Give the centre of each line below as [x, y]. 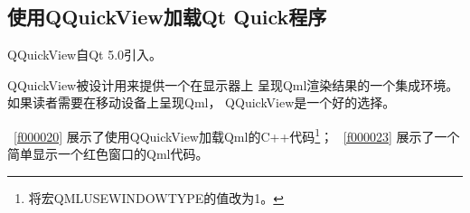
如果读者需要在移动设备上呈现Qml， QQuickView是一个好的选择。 [202, 102]
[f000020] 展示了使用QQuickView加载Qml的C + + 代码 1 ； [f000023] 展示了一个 [237, 134]
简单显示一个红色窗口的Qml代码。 [108, 154]
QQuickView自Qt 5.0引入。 [85, 55]
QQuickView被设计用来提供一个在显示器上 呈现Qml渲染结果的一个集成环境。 [233, 84]
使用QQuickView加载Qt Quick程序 [167, 17]
